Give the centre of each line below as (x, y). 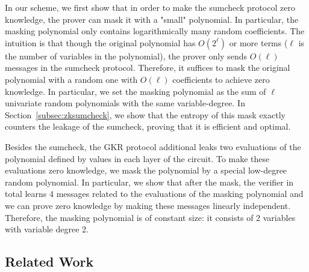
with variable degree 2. (47, 229)
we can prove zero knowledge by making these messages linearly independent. (148, 205)
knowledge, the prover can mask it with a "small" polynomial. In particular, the (152, 19)
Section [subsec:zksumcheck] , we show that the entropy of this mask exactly (145, 114)
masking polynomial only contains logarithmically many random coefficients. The (155, 31)
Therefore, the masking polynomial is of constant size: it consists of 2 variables (150, 217)
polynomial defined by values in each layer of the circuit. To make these (137, 158)
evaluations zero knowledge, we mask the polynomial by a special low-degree (146, 170)
